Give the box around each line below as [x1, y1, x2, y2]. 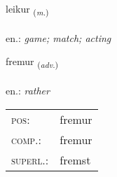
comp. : [11, 131, 41, 148]
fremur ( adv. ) [6, 54, 59, 71]
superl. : [11, 151, 49, 168]
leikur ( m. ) [6, 1, 49, 17]
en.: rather [6, 83, 50, 98]
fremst [60, 151, 91, 168]
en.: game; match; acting [6, 30, 111, 45]
